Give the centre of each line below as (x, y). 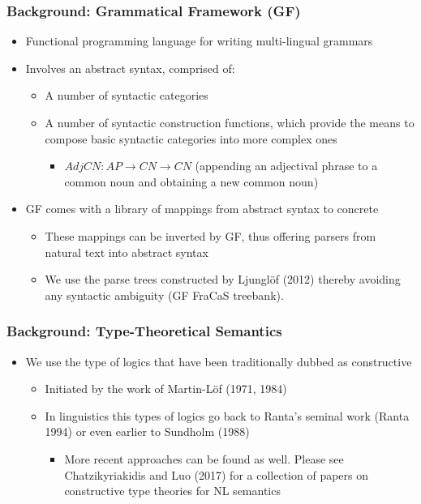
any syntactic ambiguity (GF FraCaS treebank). (164, 295)
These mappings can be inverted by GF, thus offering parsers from (210, 235)
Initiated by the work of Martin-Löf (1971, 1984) (166, 389)
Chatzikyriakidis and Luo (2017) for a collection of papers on (217, 474)
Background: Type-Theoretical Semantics (144, 331)
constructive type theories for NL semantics (172, 491)
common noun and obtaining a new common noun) (191, 181)
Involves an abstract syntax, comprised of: (130, 68)
